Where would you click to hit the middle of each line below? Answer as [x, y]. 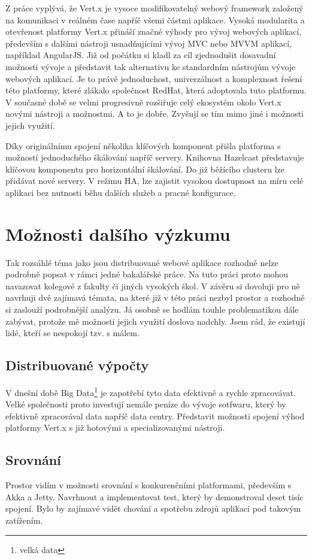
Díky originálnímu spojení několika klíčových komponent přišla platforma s [143, 145]
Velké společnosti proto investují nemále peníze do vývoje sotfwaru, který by [146, 404]
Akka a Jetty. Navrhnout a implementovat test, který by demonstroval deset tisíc [155, 496]
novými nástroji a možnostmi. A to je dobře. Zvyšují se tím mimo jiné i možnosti [155, 114]
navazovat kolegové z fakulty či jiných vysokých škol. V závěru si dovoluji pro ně [153, 285]
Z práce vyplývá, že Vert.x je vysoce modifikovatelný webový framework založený [155, 8]
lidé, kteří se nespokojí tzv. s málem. [72, 333]
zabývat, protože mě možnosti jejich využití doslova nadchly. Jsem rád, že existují [155, 321]
